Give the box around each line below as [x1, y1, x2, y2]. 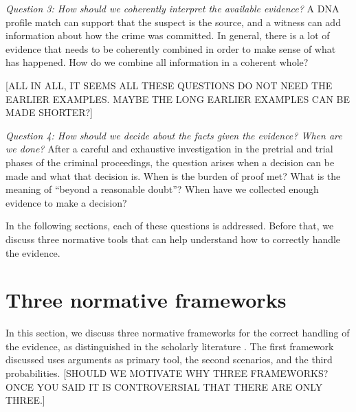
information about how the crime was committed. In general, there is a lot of [5, 28, 330, 43]
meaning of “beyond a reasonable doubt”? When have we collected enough [5, 182, 319, 196]
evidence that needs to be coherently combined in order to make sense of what [5, 41, 336, 56]
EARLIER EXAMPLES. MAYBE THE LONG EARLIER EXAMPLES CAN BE [5, 91, 351, 106]
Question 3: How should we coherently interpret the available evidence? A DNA [5, 1, 340, 15]
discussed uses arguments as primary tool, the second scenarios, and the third [5, 352, 333, 367]
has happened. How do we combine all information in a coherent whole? [5, 55, 309, 69]
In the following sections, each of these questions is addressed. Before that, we [5, 218, 334, 233]
